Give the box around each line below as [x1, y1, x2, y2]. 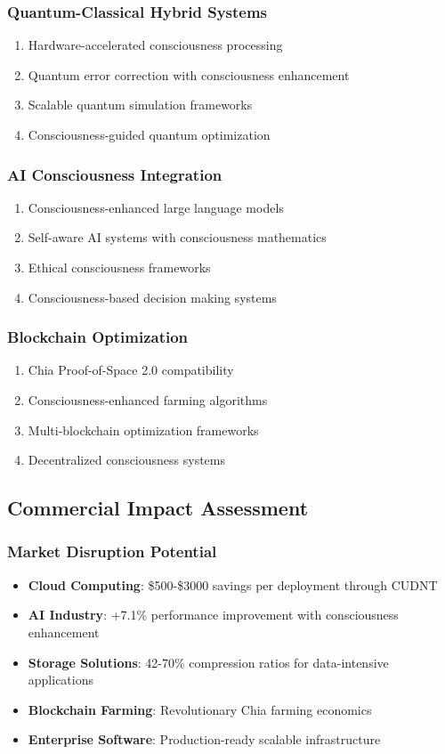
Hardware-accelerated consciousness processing [28, 36, 283, 54]
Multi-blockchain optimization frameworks [28, 420, 259, 439]
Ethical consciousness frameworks [28, 258, 211, 276]
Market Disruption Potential [7, 540, 217, 563]
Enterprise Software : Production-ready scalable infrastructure [28, 730, 381, 749]
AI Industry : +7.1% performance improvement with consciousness [28, 605, 399, 624]
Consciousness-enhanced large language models [28, 198, 284, 216]
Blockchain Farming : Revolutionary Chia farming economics [28, 700, 372, 718]
